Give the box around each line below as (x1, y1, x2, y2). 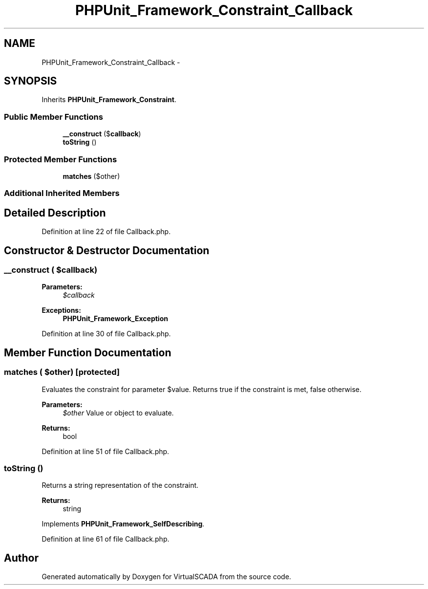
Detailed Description (4, 206, 106, 219)
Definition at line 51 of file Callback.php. (42, 447, 170, 456)
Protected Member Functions (4, 154, 117, 164)
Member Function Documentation (4, 346, 171, 359)
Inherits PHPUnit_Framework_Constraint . (42, 95, 176, 104)
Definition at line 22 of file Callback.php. (42, 227, 171, 236)
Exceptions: (42, 306, 81, 315)
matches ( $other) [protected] (4, 367, 120, 377)
